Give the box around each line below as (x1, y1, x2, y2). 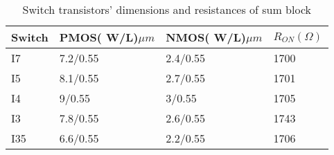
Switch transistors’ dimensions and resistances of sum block (22, 1, 311, 17)
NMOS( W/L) (166, 29, 246, 45)
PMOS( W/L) (59, 29, 139, 45)
